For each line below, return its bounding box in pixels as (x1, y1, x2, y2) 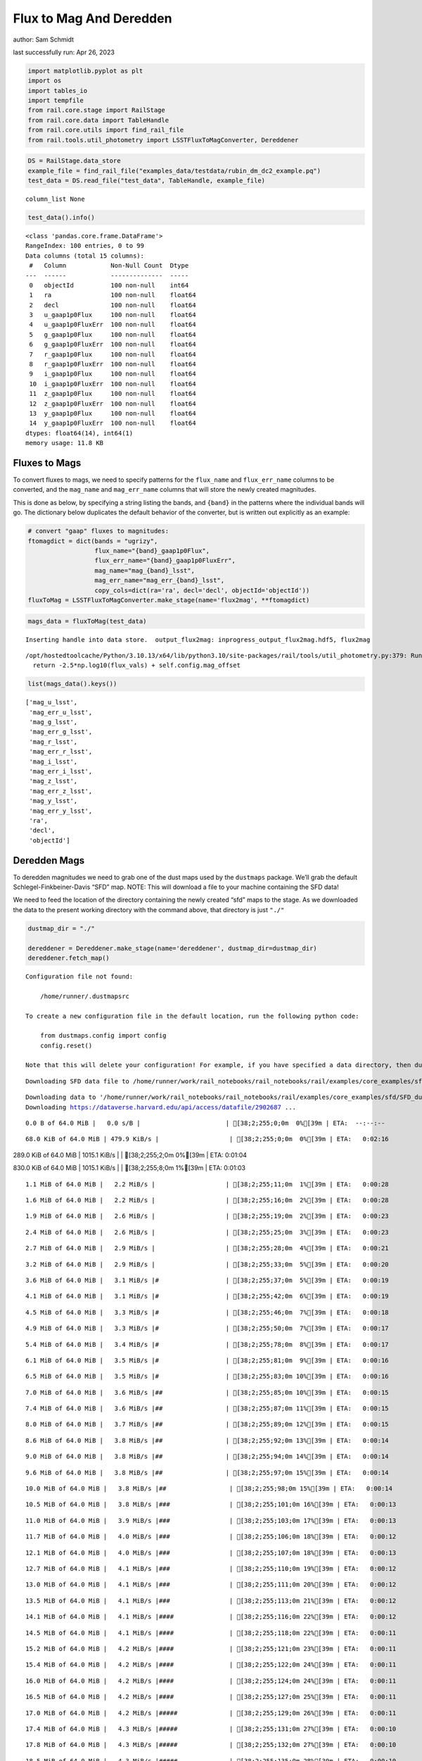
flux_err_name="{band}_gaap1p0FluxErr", (94, 556, 236, 565)
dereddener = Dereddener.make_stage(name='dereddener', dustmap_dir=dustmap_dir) (27, 944, 318, 952)
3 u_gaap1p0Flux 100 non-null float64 (29, 311, 196, 319)
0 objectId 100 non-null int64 (29, 281, 189, 289)
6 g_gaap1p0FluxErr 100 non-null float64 (29, 340, 196, 349)
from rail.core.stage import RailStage (27, 106, 165, 114)
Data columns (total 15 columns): (25, 251, 144, 260)
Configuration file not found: (25, 972, 134, 981)
